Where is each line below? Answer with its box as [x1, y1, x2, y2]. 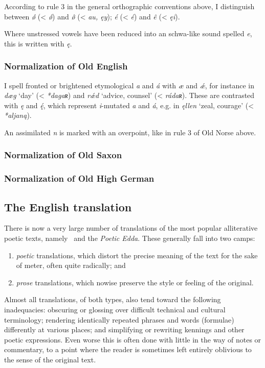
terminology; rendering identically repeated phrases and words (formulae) [4, 314, 234, 325]
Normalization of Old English [4, 60, 128, 72]
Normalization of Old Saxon [4, 149, 122, 161]
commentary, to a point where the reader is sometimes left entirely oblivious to [4, 344, 252, 355]
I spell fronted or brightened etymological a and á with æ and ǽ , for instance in [4, 80, 254, 90]
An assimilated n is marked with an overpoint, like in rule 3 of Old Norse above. [4, 127, 256, 137]
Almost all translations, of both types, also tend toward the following [4, 294, 221, 305]
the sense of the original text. [4, 354, 96, 364]
